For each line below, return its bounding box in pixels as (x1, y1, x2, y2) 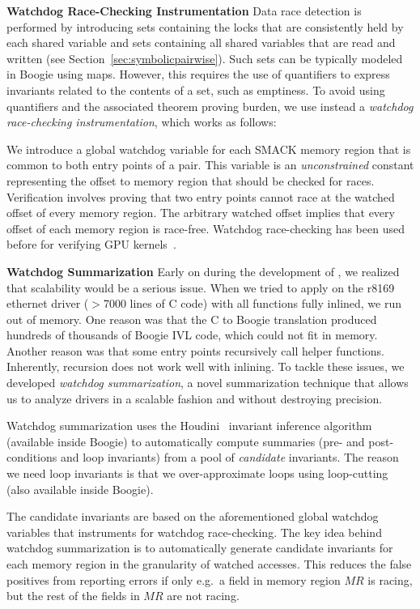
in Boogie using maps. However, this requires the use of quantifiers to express (6, 66, 390, 83)
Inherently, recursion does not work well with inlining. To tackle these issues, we (6, 358, 405, 375)
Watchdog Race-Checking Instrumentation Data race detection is (6, 2, 362, 19)
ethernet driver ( (6, 295, 89, 312)
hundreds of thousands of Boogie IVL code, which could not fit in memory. (6, 326, 378, 343)
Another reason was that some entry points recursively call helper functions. (6, 342, 384, 359)
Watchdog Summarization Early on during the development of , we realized (6, 262, 400, 279)
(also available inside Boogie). (6, 480, 154, 497)
